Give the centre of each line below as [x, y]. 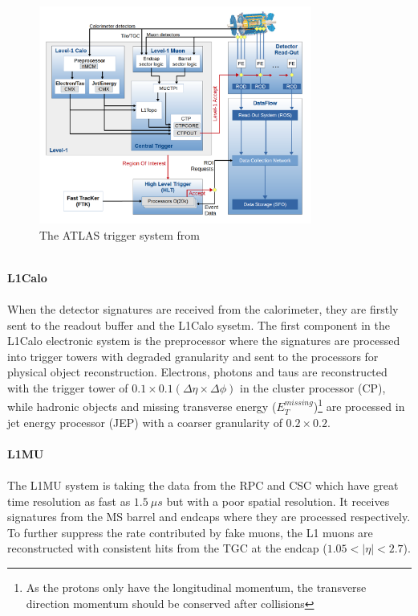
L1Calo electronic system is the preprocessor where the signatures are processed [204, 341]
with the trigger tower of [68, 387]
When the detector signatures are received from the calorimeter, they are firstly [203, 308]
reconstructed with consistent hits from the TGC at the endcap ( [167, 548]
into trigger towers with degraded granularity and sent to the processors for [193, 356]
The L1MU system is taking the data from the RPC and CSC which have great [203, 485]
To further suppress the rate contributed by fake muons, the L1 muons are [190, 532]
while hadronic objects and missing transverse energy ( [142, 407]
